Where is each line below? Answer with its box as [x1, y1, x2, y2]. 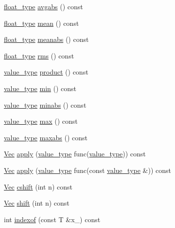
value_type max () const [4, 116, 78, 126]
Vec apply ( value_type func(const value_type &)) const [4, 165, 171, 175]
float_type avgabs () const [4, 1, 83, 11]
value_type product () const [4, 67, 88, 77]
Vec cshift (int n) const [4, 181, 72, 191]
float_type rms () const [4, 50, 74, 60]
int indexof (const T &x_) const [4, 214, 101, 224]
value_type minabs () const [4, 99, 87, 110]
